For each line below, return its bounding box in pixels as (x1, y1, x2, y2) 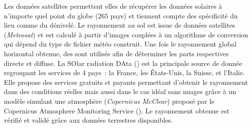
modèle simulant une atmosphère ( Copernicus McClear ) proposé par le (4, 96, 215, 106)
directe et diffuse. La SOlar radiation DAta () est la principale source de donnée (4, 58, 242, 68)
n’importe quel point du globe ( (4, 10, 98, 20)
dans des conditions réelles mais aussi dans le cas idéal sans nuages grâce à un (4, 86, 236, 96)
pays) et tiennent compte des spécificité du (110, 10, 238, 20)
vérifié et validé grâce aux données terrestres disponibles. (4, 115, 173, 125)
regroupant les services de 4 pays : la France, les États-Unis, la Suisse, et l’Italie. (4, 67, 245, 78)
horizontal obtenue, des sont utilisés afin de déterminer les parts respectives (4, 48, 229, 58)
